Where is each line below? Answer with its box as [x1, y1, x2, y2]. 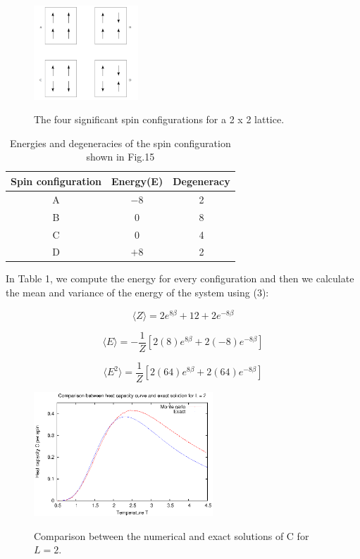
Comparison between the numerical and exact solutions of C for [34, 528, 309, 543]
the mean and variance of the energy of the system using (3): [6, 285, 269, 300]
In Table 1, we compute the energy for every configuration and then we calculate [6, 271, 354, 286]
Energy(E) [111, 173, 163, 188]
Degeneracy [173, 173, 230, 188]
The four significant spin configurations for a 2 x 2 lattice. [34, 112, 285, 127]
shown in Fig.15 [86, 149, 155, 164]
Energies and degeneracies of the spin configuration [10, 135, 231, 150]
